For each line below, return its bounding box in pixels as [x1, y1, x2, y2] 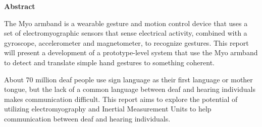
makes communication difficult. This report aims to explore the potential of [4, 93, 238, 104]
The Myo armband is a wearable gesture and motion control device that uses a [4, 18, 248, 28]
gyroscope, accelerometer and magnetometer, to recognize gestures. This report [4, 37, 249, 48]
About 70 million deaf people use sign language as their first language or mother [4, 74, 253, 84]
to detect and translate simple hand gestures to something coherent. [4, 57, 215, 67]
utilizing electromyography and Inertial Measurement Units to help [4, 103, 212, 114]
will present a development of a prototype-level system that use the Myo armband [4, 47, 258, 58]
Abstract [4, 1, 35, 11]
